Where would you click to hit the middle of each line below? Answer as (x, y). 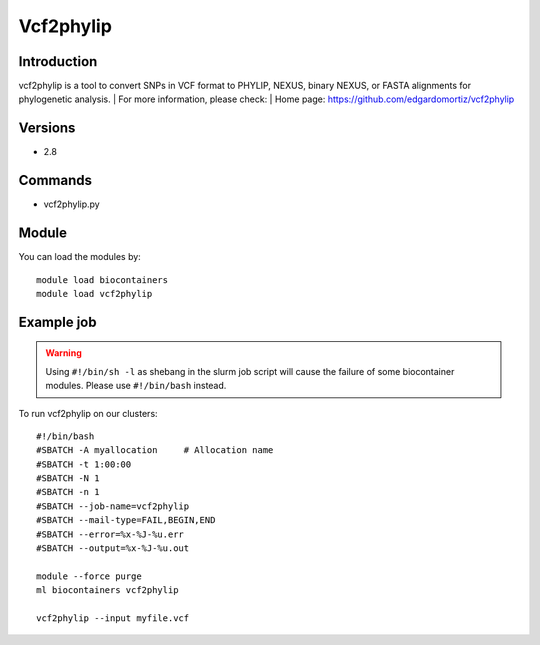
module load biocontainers (102, 279)
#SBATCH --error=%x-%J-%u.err (110, 534)
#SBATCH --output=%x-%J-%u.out (113, 548)
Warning (63, 353)
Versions (47, 128)
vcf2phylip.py (71, 204)
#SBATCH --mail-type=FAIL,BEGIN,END (126, 520)
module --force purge (89, 576)
